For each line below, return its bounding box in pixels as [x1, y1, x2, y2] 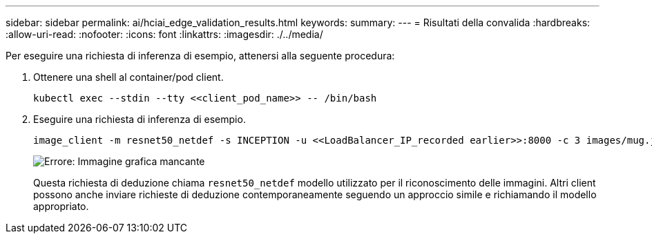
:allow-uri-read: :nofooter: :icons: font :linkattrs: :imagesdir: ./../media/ [6, 28, 323, 40]
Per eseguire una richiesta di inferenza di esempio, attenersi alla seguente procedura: [6, 50, 395, 61]
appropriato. [33, 200, 89, 212]
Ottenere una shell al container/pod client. [33, 71, 224, 83]
